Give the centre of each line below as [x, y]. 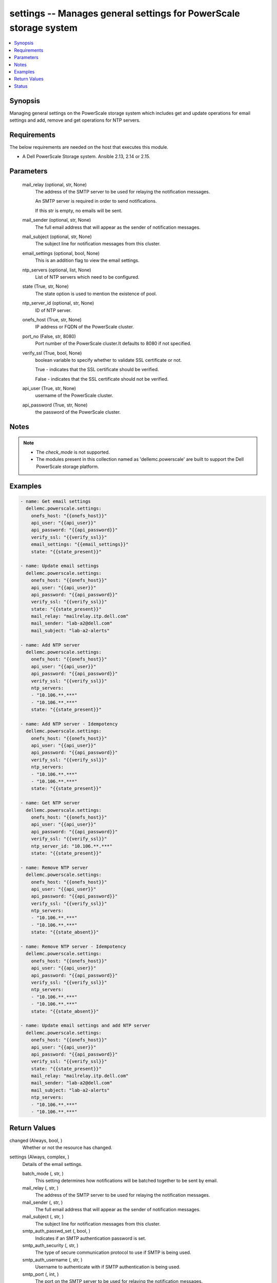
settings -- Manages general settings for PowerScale [125, 13]
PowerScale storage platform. [68, 466]
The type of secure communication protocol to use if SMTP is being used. [113, 1253]
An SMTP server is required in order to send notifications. [96, 201]
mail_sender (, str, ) [43, 1202]
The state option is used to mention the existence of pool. [96, 294]
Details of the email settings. [52, 1164]
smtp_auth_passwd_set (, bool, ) [56, 1231]
